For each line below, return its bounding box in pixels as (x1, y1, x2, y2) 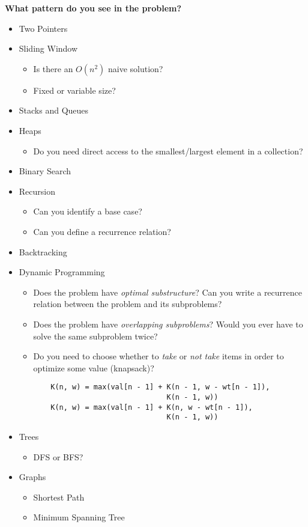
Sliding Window (19, 42, 78, 55)
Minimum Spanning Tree (33, 511, 125, 523)
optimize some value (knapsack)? (33, 361, 154, 374)
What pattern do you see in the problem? (5, 2, 182, 14)
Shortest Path (33, 490, 85, 503)
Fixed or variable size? (33, 84, 116, 96)
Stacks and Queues (19, 104, 89, 117)
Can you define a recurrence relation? (33, 225, 171, 237)
